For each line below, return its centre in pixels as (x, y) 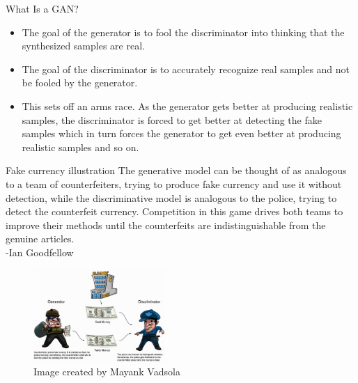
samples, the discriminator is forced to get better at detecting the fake (172, 119)
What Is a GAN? (42, 8)
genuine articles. (40, 239)
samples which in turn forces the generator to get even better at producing (181, 133)
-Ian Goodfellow (40, 252)
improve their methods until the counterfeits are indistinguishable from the (166, 225)
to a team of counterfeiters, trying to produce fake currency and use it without (174, 183)
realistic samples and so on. (80, 147)
